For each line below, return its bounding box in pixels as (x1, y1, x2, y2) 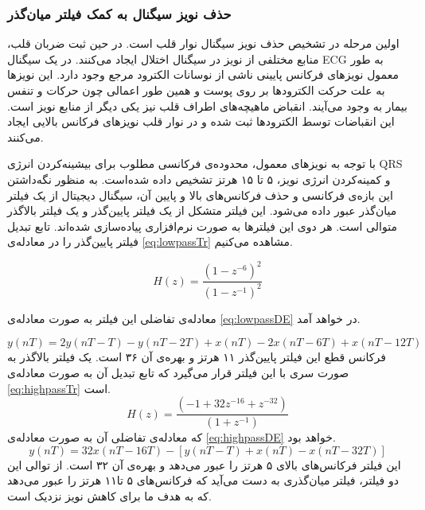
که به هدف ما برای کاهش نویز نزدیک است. (7, 487, 212, 504)
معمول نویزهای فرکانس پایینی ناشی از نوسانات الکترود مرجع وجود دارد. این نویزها (7, 66, 399, 83)
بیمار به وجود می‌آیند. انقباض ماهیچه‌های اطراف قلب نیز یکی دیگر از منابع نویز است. (7, 97, 407, 114)
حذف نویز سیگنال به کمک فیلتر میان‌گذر (7, 3, 232, 23)
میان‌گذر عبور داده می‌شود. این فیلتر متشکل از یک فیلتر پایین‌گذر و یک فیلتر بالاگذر (7, 202, 397, 219)
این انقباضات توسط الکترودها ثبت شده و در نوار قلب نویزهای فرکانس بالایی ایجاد (7, 113, 395, 130)
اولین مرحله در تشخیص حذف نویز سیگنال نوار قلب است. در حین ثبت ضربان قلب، (7, 35, 400, 52)
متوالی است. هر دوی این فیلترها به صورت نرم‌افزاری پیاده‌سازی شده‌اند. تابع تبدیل (7, 217, 397, 234)
